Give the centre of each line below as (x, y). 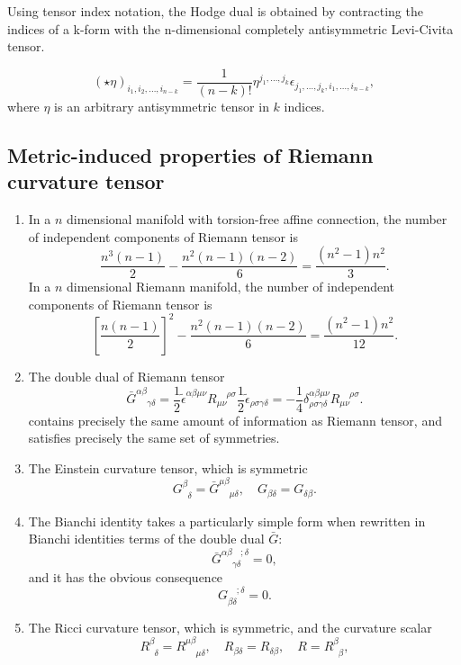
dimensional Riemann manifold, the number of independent (231, 287)
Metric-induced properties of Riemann (190, 154)
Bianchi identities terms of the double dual (146, 539)
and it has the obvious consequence (126, 576)
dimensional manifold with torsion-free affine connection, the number (257, 219)
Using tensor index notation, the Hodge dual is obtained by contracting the (215, 11)
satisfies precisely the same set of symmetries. (154, 438)
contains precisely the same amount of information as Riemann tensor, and (235, 420)
